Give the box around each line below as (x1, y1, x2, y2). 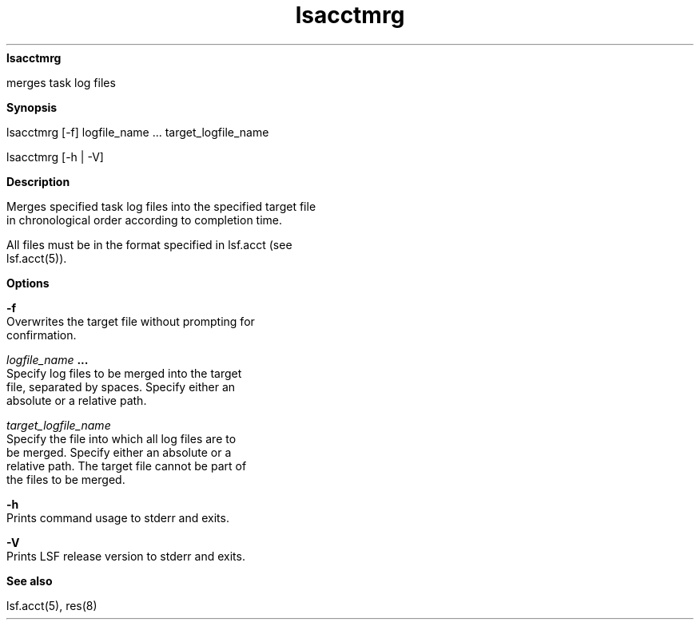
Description (6, 174, 70, 188)
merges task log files (6, 75, 116, 89)
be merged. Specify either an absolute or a (6, 445, 232, 459)
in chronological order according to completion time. (6, 212, 283, 227)
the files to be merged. (6, 472, 125, 486)
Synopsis (6, 100, 58, 114)
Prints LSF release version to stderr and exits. (6, 549, 245, 563)
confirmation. (6, 327, 77, 342)
